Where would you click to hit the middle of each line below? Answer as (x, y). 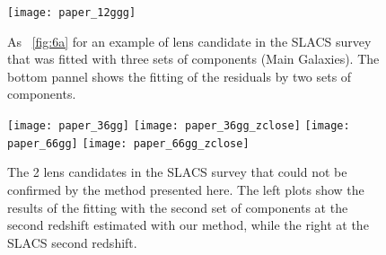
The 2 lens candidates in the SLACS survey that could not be (177, 172)
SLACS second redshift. (72, 242)
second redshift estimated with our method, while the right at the (188, 225)
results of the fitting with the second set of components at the (178, 207)
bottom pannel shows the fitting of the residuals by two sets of (180, 76)
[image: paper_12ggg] (72, 13)
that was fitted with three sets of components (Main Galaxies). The (193, 59)
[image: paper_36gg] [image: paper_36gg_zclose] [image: (179, 126)
